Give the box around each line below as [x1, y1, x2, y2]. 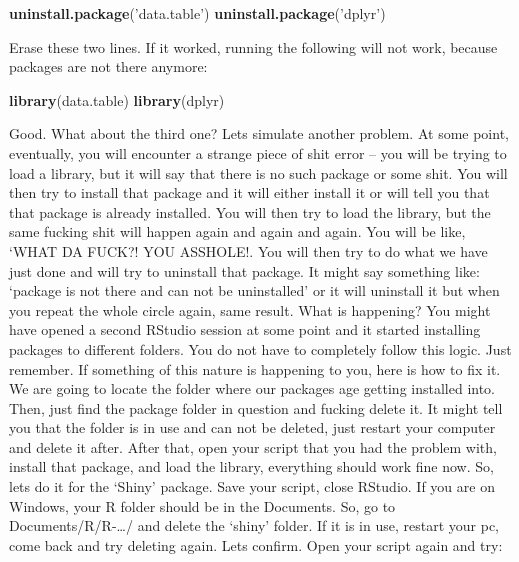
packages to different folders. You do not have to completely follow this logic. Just [9, 338, 512, 359]
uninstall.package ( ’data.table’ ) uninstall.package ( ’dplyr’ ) [9, 3, 386, 23]
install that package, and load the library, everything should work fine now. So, [9, 456, 494, 477]
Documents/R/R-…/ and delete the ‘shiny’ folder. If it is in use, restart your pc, [9, 515, 499, 536]
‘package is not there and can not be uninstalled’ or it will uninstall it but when [9, 280, 500, 301]
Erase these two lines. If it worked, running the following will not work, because [9, 36, 498, 57]
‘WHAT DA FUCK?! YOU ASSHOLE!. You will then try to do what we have [9, 240, 488, 261]
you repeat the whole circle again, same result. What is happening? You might [9, 299, 491, 320]
